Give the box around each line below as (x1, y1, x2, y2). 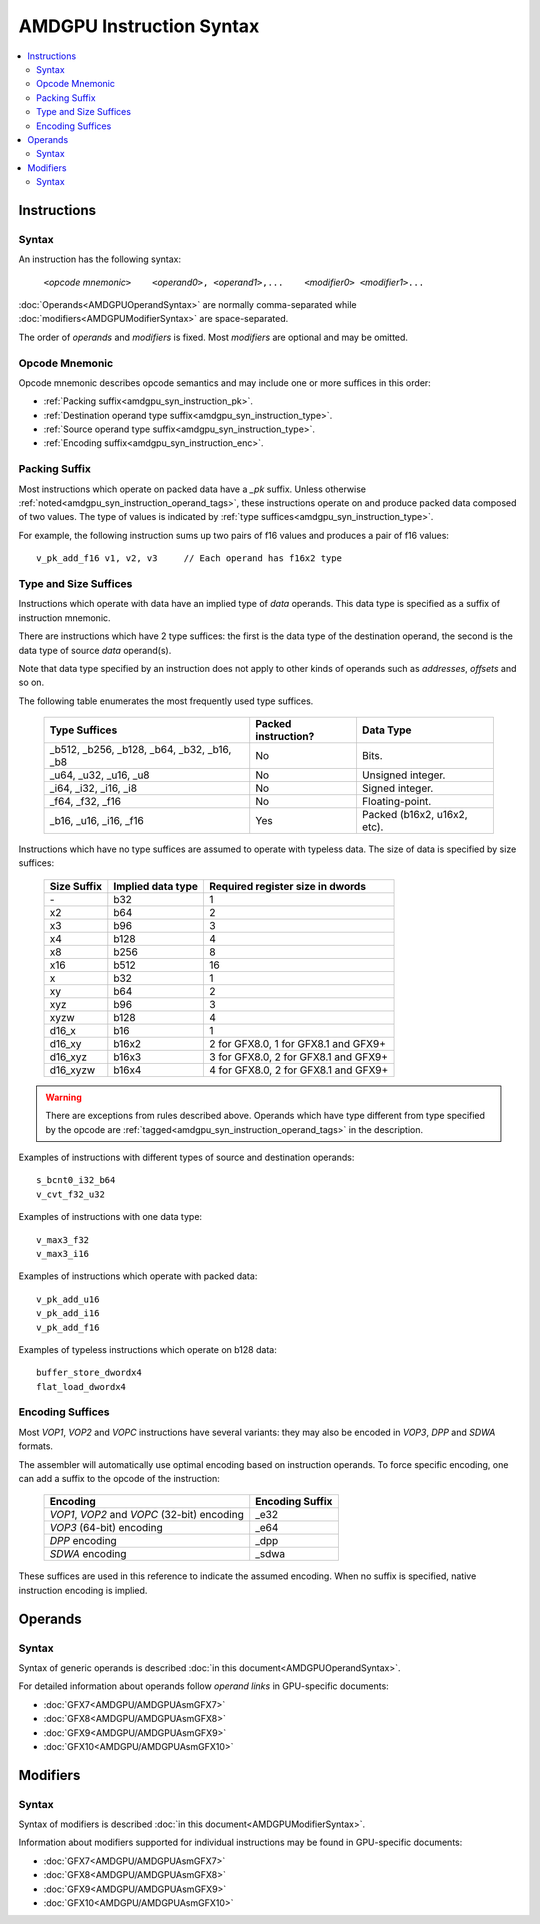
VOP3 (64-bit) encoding (49, 1521, 164, 1535)
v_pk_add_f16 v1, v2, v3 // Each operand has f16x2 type (36, 553, 342, 564)
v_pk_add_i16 (36, 1308, 100, 1319)
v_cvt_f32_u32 (36, 1188, 105, 1200)
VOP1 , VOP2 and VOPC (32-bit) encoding (49, 1508, 244, 1522)
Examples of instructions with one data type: (18, 1211, 203, 1223)
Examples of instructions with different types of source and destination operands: (18, 1151, 355, 1164)
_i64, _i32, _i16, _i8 (49, 781, 138, 795)
